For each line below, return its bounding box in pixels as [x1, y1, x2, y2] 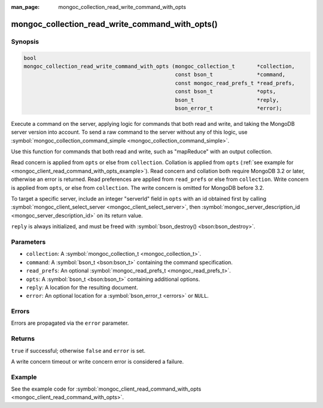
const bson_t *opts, [175, 88, 276, 95]
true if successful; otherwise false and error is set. [11, 347, 146, 354]
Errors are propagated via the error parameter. [11, 319, 129, 327]
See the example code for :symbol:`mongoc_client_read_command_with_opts [11, 385, 202, 392]
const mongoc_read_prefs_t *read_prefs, [175, 80, 295, 86]
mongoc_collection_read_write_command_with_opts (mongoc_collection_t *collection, [23, 63, 295, 69]
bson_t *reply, [175, 96, 279, 103]
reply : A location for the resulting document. [26, 283, 139, 291]
